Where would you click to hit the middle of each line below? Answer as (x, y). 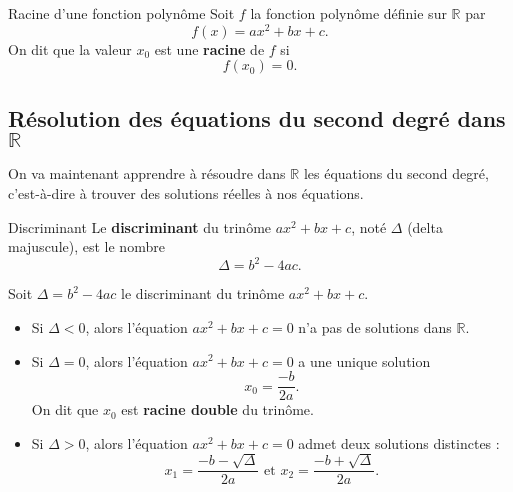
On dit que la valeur (70, 48)
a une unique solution (364, 360)
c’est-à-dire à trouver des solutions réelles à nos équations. (186, 193)
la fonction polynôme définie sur (348, 13)
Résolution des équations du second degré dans (257, 117)
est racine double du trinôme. (217, 409)
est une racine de (209, 48)
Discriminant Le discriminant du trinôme (140, 226)
